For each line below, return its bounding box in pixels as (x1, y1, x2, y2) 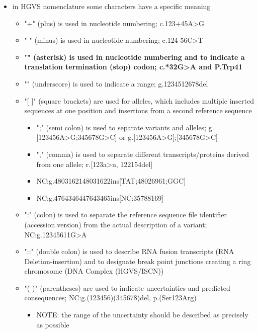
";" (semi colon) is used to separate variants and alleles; (36, 122, 207, 132)
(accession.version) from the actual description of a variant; (24, 219, 207, 229)
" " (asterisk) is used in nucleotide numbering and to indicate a (24, 51, 245, 62)
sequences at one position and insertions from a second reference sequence (24, 105, 252, 116)
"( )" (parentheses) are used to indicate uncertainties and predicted (24, 282, 230, 293)
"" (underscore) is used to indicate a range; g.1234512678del (24, 78, 208, 89)
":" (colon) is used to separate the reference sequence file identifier (24, 209, 227, 220)
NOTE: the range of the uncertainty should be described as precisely (36, 309, 248, 320)
